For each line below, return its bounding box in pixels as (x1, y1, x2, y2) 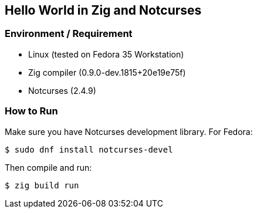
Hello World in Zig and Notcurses (5, 3, 202, 18)
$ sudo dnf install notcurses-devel (5, 144, 173, 154)
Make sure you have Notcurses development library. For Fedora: (5, 126, 253, 137)
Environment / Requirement (5, 28, 133, 40)
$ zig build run (5, 180, 79, 190)
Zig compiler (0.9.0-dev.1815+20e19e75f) (28, 67, 186, 77)
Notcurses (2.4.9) (28, 85, 96, 96)
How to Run (5, 105, 58, 117)
